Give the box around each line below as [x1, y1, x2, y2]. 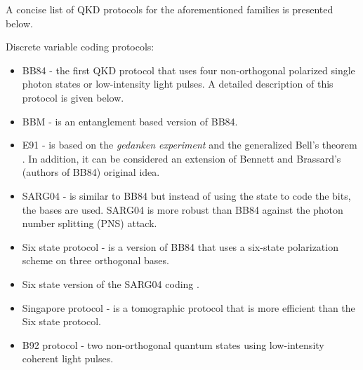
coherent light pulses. [22, 351, 114, 366]
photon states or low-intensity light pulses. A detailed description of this [22, 76, 334, 91]
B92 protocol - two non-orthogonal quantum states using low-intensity [22, 337, 324, 352]
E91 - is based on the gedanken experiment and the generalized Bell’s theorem [22, 137, 357, 152]
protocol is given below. [22, 90, 124, 104]
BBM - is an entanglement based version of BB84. [22, 114, 238, 128]
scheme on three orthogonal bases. [22, 253, 169, 268]
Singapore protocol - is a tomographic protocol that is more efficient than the [22, 300, 355, 315]
